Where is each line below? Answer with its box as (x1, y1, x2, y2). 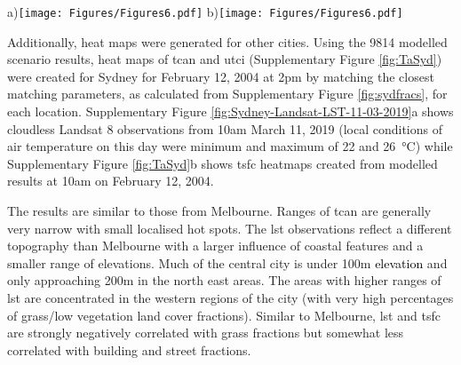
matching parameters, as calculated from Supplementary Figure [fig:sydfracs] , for (7, 84, 448, 103)
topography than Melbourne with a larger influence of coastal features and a (7, 236, 424, 255)
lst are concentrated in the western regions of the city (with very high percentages (7, 288, 454, 306)
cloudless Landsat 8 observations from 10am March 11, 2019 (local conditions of (7, 119, 442, 138)
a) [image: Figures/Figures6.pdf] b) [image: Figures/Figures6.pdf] (7, 3, 403, 20)
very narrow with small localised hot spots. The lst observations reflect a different (7, 218, 452, 237)
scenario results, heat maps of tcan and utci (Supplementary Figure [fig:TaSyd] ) (7, 50, 442, 68)
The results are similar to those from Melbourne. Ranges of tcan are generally (7, 202, 432, 219)
